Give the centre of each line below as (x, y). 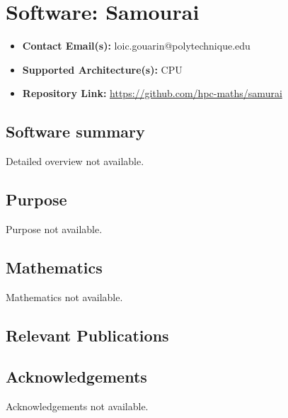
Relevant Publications (87, 335)
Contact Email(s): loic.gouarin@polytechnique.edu (136, 46)
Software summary (75, 131)
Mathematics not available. (64, 296)
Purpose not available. (54, 228)
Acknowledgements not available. (77, 406)
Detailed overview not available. (75, 161)
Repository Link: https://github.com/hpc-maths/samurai (152, 93)
